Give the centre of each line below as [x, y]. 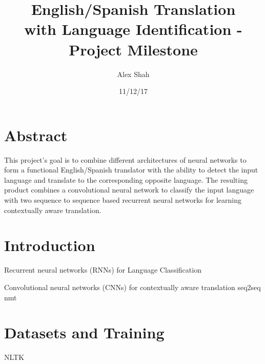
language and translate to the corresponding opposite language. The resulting [126, 179]
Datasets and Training [84, 332]
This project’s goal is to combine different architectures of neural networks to [125, 159]
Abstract [36, 135]
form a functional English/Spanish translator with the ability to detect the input [131, 170]
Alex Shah [133, 74]
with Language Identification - [133, 29]
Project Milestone [133, 49]
